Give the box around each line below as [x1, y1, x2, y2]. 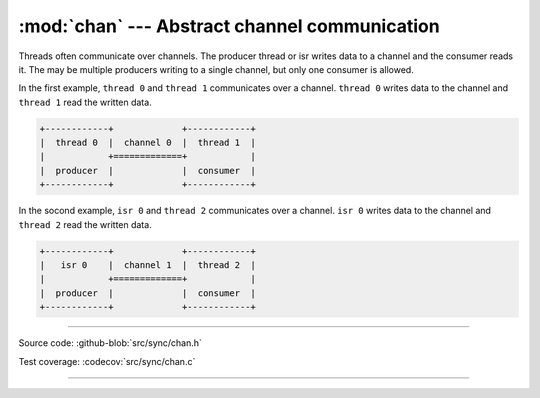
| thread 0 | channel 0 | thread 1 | [39, 137, 257, 149]
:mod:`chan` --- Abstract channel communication [18, 15, 440, 37]
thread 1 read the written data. [18, 96, 152, 108]
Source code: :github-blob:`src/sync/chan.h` [18, 337, 202, 349]
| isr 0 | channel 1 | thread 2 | [39, 260, 257, 271]
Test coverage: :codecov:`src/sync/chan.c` [18, 355, 196, 367]
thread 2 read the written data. [18, 218, 152, 230]
